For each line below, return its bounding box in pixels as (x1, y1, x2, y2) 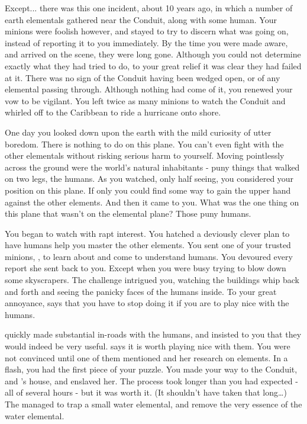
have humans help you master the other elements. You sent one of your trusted (5, 239, 291, 251)
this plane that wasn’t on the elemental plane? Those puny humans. (5, 207, 251, 220)
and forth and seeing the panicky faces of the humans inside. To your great (5, 285, 277, 297)
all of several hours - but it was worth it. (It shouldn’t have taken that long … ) (5, 386, 287, 399)
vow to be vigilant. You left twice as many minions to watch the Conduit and (5, 94, 286, 107)
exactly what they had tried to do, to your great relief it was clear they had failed (5, 59, 302, 72)
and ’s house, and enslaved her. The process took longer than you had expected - (5, 374, 298, 387)
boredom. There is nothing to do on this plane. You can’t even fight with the (5, 137, 284, 150)
